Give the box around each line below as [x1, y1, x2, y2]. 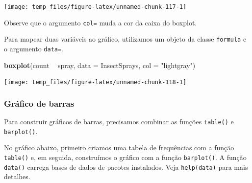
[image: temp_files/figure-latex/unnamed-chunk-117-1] [4, 3, 187, 10]
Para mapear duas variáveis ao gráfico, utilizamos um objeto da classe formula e [4, 34, 247, 44]
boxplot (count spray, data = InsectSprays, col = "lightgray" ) [4, 60, 196, 70]
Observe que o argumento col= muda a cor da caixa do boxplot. [4, 17, 197, 27]
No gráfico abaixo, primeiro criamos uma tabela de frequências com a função [4, 142, 234, 153]
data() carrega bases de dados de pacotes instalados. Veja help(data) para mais [4, 161, 248, 172]
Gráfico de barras [4, 97, 75, 109]
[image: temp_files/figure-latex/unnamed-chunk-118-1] [4, 79, 187, 86]
